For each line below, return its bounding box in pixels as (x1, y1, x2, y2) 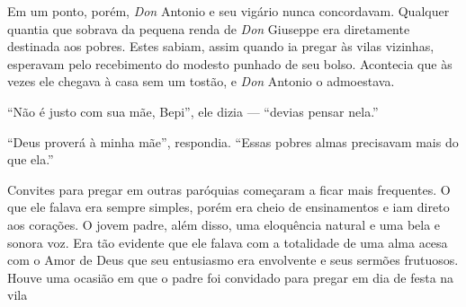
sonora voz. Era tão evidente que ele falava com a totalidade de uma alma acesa (7, 232, 448, 251)
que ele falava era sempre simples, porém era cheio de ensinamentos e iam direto (7, 197, 450, 216)
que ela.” (7, 150, 54, 169)
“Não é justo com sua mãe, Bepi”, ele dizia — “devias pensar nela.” (7, 101, 379, 120)
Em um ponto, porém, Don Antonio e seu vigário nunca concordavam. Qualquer (7, 2, 450, 20)
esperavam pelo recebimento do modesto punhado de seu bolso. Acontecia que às (7, 54, 453, 73)
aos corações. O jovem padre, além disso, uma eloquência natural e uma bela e (7, 215, 441, 233)
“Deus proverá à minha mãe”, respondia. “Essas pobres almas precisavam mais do (7, 132, 459, 151)
